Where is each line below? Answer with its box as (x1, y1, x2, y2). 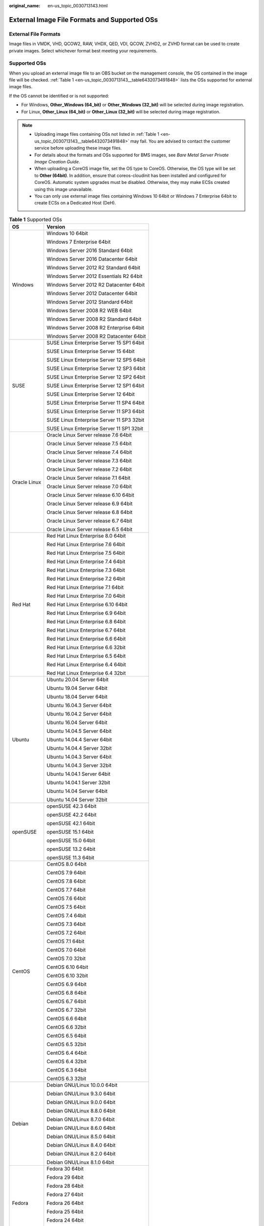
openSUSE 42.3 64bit (46, 803, 97, 810)
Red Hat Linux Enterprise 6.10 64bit (46, 601, 128, 608)
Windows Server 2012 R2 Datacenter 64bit (46, 281, 145, 288)
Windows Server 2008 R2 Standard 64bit (46, 316, 142, 323)
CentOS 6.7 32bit (46, 1007, 87, 1014)
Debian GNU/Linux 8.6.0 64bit (46, 1124, 116, 1131)
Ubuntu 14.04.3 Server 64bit (46, 753, 112, 760)
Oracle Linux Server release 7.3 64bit (46, 458, 132, 464)
